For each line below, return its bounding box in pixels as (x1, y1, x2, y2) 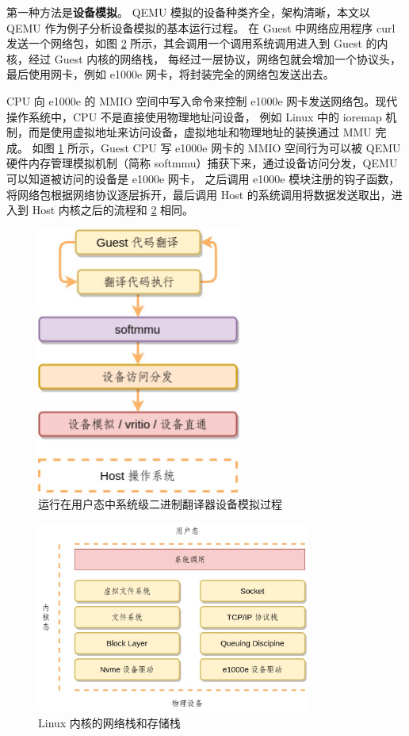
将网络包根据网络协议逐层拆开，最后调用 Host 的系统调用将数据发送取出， (6, 186, 392, 202)
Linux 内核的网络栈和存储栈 (38, 714, 181, 730)
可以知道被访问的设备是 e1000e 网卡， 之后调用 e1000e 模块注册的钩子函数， (6, 170, 400, 186)
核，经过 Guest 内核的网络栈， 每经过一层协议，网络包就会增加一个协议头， (6, 50, 401, 67)
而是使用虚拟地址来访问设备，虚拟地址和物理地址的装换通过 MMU (28, 124, 372, 140)
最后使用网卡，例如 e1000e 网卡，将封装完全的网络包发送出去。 (6, 66, 334, 82)
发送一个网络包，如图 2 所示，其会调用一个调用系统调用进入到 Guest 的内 (6, 35, 388, 52)
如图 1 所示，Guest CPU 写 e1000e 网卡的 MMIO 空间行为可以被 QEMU (32, 139, 401, 155)
